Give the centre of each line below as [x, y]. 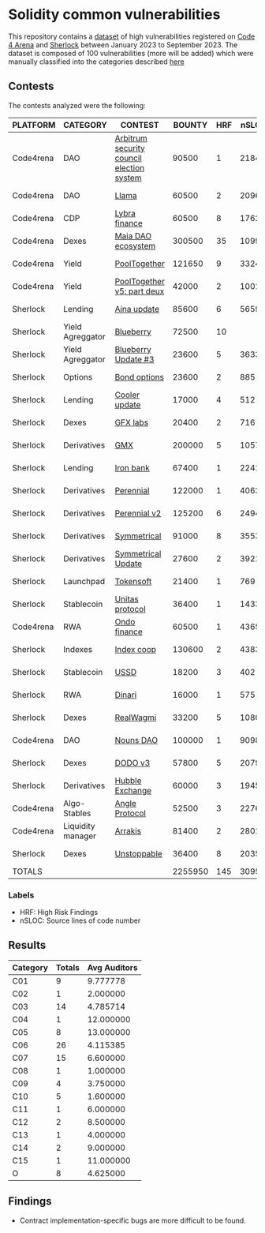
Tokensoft [133, 581]
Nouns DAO [136, 740]
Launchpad [84, 581]
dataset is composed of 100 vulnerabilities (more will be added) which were [131, 53]
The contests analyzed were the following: [77, 105]
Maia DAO [133, 236]
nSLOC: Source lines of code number [80, 920]
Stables [77, 813]
